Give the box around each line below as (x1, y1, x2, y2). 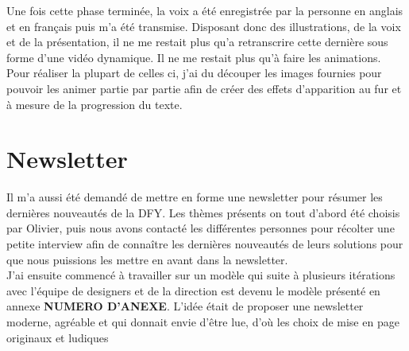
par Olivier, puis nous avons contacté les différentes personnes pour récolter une (6, 220, 395, 236)
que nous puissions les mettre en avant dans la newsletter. (6, 251, 288, 267)
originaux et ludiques (6, 329, 109, 345)
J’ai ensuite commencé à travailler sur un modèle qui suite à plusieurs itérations (6, 267, 395, 283)
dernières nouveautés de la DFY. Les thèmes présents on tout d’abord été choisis (6, 204, 400, 220)
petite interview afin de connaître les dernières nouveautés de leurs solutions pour (6, 236, 403, 252)
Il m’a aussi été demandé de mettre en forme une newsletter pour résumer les (6, 189, 383, 205)
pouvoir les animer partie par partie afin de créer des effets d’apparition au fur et (6, 80, 402, 96)
